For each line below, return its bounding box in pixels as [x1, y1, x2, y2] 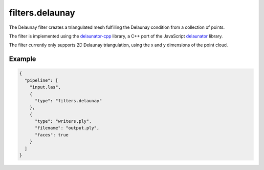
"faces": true [35, 132, 68, 137]
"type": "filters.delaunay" [35, 98, 102, 103]
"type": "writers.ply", [35, 118, 92, 124]
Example [9, 55, 36, 63]
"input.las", [29, 84, 61, 90]
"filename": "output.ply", [35, 125, 100, 131]
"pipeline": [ [24, 77, 59, 83]
